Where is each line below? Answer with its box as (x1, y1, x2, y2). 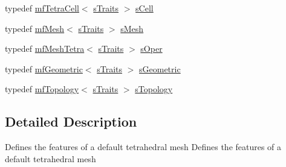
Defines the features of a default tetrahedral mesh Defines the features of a (5, 140, 282, 153)
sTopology (135, 83, 173, 95)
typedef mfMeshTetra (5, 42, 85, 55)
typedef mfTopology (5, 83, 79, 95)
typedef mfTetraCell (5, 2, 79, 14)
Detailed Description (5, 112, 137, 131)
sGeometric (139, 62, 181, 75)
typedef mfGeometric (5, 62, 83, 75)
